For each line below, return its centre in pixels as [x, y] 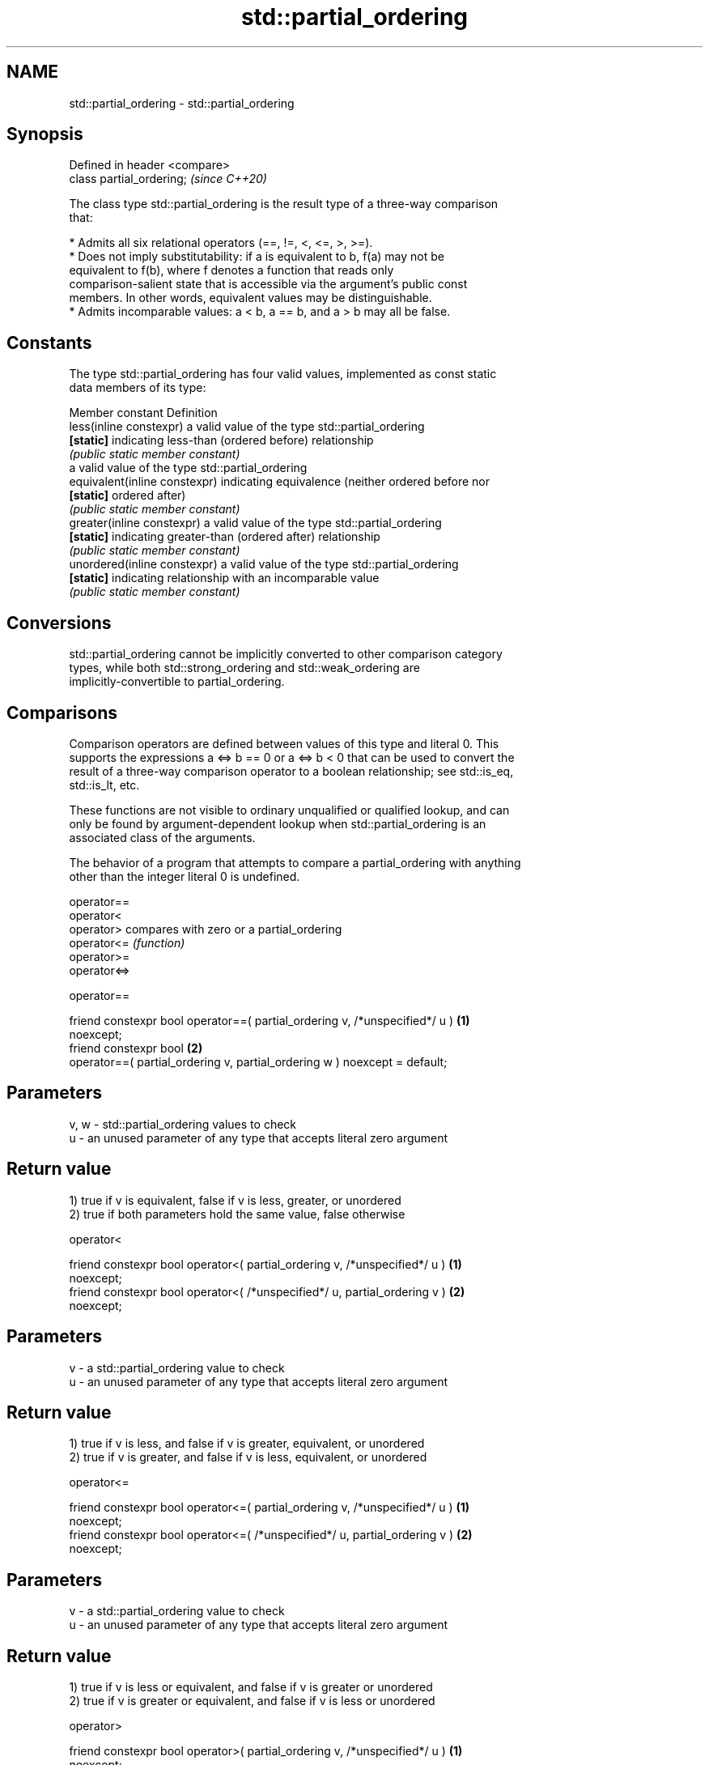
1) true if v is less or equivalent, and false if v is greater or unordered [251, 1687]
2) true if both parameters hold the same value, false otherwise [237, 1214]
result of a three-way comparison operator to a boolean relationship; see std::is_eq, [291, 771]
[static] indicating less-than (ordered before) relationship [221, 440]
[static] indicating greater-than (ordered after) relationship [225, 537]
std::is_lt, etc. [104, 785]
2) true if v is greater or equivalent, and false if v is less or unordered [252, 1701]
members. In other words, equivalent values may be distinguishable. [250, 298]
